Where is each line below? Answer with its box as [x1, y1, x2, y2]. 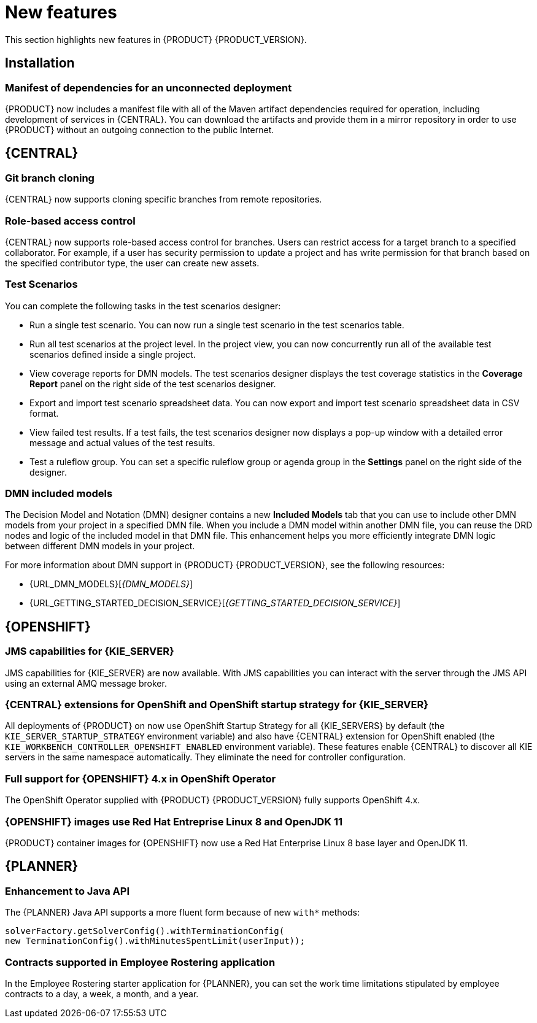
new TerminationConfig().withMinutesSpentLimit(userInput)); [5, 936, 305, 946]
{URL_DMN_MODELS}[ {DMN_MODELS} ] [29, 579, 193, 590]
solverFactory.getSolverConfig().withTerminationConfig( [5, 926, 285, 936]
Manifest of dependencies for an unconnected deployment [5, 81, 292, 94]
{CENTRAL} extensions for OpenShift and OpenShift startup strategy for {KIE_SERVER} [5, 698, 428, 711]
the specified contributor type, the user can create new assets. [5, 257, 260, 268]
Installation [5, 55, 75, 71]
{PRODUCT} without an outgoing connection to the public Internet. [5, 124, 274, 135]
